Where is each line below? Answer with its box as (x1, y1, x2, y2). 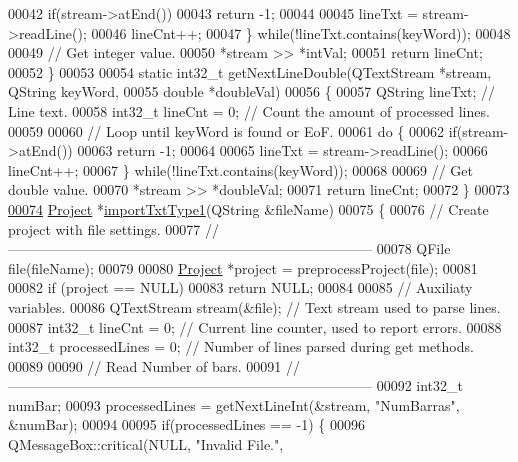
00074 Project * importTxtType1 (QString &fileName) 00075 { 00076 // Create (8, 198, 489, 219)
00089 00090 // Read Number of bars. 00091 (8, 355, 282, 376)
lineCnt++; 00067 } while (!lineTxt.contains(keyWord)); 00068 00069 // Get (8, 159, 474, 180)
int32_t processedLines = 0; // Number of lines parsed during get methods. (8, 336, 474, 357)
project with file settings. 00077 (8, 218, 201, 239)
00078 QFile (376, 238, 451, 259)
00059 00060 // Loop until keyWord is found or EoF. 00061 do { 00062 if (8, 120, 457, 141)
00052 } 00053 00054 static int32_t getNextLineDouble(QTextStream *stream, (8, 61, 492, 82)
